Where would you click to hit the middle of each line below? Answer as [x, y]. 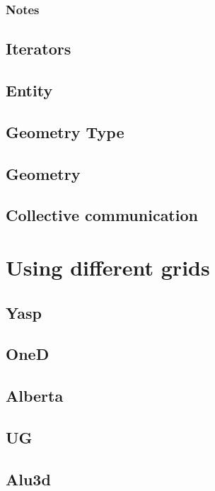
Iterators [39, 49]
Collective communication [102, 215]
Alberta [35, 396]
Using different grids [108, 267]
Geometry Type [65, 131]
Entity [29, 90]
